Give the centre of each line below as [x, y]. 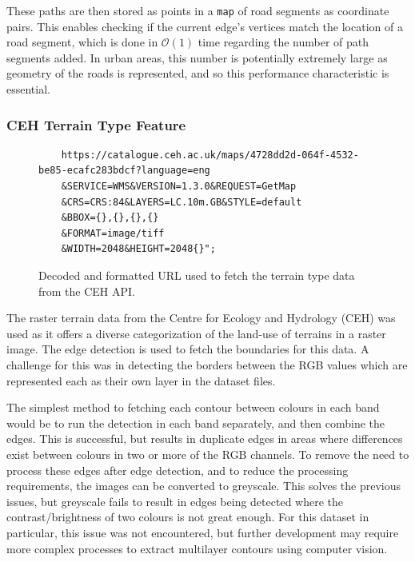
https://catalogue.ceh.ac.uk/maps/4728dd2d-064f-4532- [210, 155]
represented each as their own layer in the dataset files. [141, 380]
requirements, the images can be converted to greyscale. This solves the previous [204, 486]
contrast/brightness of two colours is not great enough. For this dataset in [188, 517]
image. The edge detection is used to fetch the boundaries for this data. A [188, 349]
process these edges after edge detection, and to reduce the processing [178, 470]
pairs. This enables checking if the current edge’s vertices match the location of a [205, 26]
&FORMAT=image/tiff [113, 233]
